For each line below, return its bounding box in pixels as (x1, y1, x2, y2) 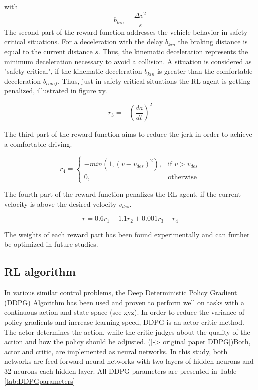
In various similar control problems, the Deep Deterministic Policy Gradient (4, 287, 237, 298)
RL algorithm (4, 264, 76, 279)
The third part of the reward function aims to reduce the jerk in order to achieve (4, 128, 252, 139)
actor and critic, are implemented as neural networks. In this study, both (4, 346, 228, 356)
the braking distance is (178, 36, 248, 47)
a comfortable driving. (4, 138, 72, 149)
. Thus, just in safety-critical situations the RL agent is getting (58, 75, 251, 86)
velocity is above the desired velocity (4, 198, 117, 209)
